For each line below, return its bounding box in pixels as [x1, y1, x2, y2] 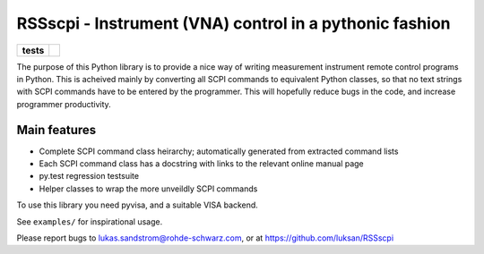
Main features [16, 122, 97, 138]
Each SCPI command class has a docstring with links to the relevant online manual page [39, 158, 365, 169]
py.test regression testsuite [39, 171, 139, 182]
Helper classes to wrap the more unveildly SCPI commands [39, 183, 258, 194]
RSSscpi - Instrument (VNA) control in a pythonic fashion [16, 13, 451, 33]
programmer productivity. [16, 98, 111, 109]
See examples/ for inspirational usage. [16, 216, 163, 227]
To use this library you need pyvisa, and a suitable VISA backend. [16, 199, 259, 210]
